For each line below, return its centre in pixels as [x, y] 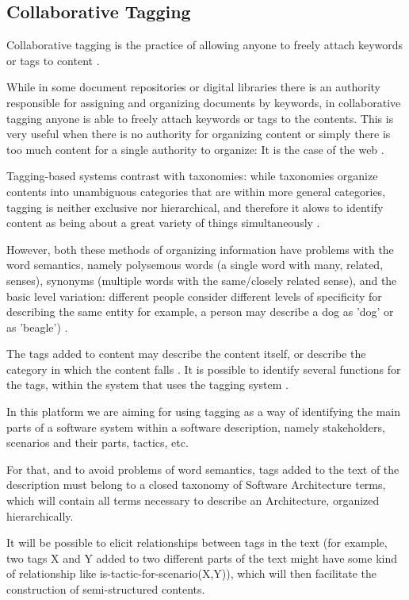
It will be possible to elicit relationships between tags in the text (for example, [197, 542]
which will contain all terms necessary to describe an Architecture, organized [193, 500]
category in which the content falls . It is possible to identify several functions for [204, 369]
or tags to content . [53, 60]
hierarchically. [40, 515]
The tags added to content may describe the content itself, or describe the [186, 354]
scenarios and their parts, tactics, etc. [97, 442]
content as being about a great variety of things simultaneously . [163, 223]
